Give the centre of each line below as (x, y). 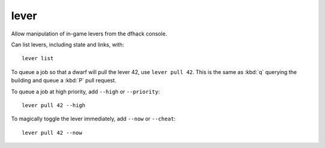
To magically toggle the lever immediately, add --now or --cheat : (93, 119)
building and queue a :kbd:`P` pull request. (64, 81)
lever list (38, 58)
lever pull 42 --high (54, 105)
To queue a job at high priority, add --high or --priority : (85, 91)
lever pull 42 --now (52, 133)
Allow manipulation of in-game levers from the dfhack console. (89, 34)
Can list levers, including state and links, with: (68, 45)
